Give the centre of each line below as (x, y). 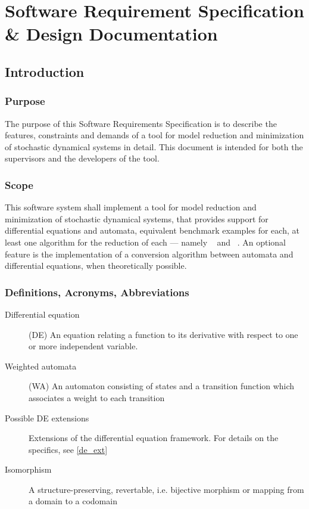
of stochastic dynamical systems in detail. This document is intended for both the (154, 146)
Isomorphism (28, 469)
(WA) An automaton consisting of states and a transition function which (162, 386)
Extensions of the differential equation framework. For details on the (154, 438)
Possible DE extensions (47, 418)
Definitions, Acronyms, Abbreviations (97, 292)
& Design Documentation (111, 34)
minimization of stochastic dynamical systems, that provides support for (137, 218)
